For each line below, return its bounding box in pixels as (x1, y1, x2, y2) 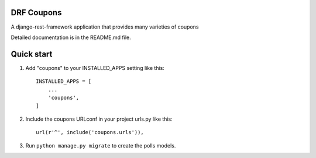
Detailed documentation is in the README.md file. (11, 34, 131, 41)
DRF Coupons (11, 8, 62, 17)
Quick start (11, 49, 53, 59)
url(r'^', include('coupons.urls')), (36, 129, 145, 136)
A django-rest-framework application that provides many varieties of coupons (11, 23, 199, 30)
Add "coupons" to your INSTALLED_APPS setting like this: (25, 64, 165, 71)
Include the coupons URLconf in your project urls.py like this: (25, 115, 173, 122)
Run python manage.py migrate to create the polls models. (25, 142, 176, 149)
